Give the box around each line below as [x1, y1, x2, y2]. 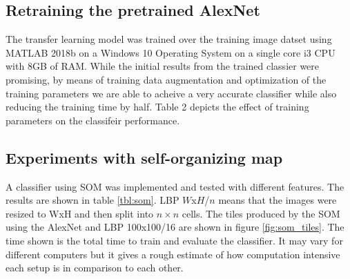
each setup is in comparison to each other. [6, 260, 184, 275]
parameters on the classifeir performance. [6, 113, 180, 127]
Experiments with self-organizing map [6, 146, 283, 168]
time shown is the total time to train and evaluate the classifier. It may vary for [6, 233, 343, 247]
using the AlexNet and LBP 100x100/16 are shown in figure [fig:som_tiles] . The [6, 220, 344, 234]
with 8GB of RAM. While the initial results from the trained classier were [6, 59, 320, 73]
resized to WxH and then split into [6, 206, 154, 220]
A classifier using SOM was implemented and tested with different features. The [6, 179, 344, 193]
